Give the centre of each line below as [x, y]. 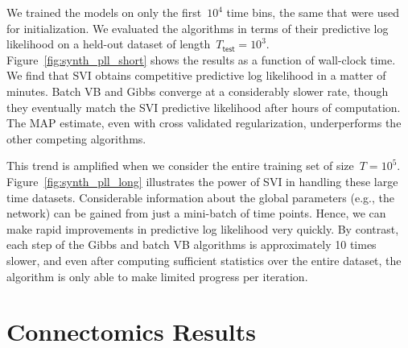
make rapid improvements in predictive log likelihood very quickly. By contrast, [203, 228]
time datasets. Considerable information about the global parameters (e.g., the [200, 197]
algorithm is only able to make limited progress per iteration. [157, 276]
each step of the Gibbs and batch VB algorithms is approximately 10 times [192, 244]
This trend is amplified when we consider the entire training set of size [180, 166]
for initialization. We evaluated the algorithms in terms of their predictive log [198, 28]
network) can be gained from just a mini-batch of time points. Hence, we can [196, 213]
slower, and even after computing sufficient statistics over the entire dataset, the [204, 260]
